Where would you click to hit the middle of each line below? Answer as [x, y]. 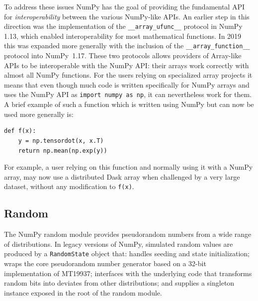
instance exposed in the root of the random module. [83, 292]
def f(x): [20, 131]
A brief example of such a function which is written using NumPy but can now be [129, 104]
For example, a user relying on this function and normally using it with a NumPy [129, 167]
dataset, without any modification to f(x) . [69, 186]
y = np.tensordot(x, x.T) [61, 141]
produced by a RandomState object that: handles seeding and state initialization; [127, 253]
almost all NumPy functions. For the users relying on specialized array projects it [128, 75]
